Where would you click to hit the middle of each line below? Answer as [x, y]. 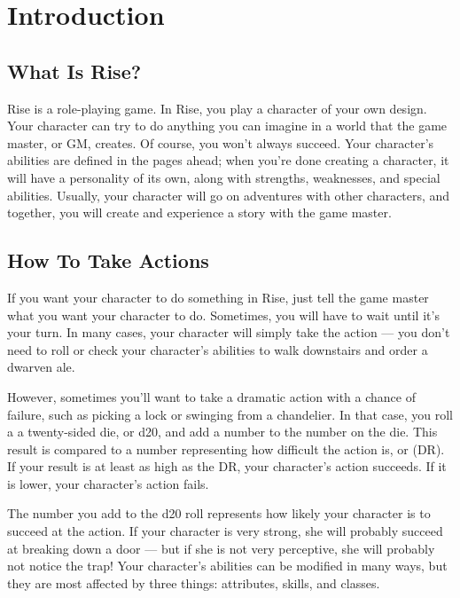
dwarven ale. [41, 367]
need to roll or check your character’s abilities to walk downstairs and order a [218, 349]
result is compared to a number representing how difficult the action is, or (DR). [226, 448]
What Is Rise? [74, 71]
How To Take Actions [108, 260]
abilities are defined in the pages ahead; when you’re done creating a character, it [228, 160]
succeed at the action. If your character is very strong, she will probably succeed [225, 531]
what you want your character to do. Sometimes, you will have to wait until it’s [223, 315]
